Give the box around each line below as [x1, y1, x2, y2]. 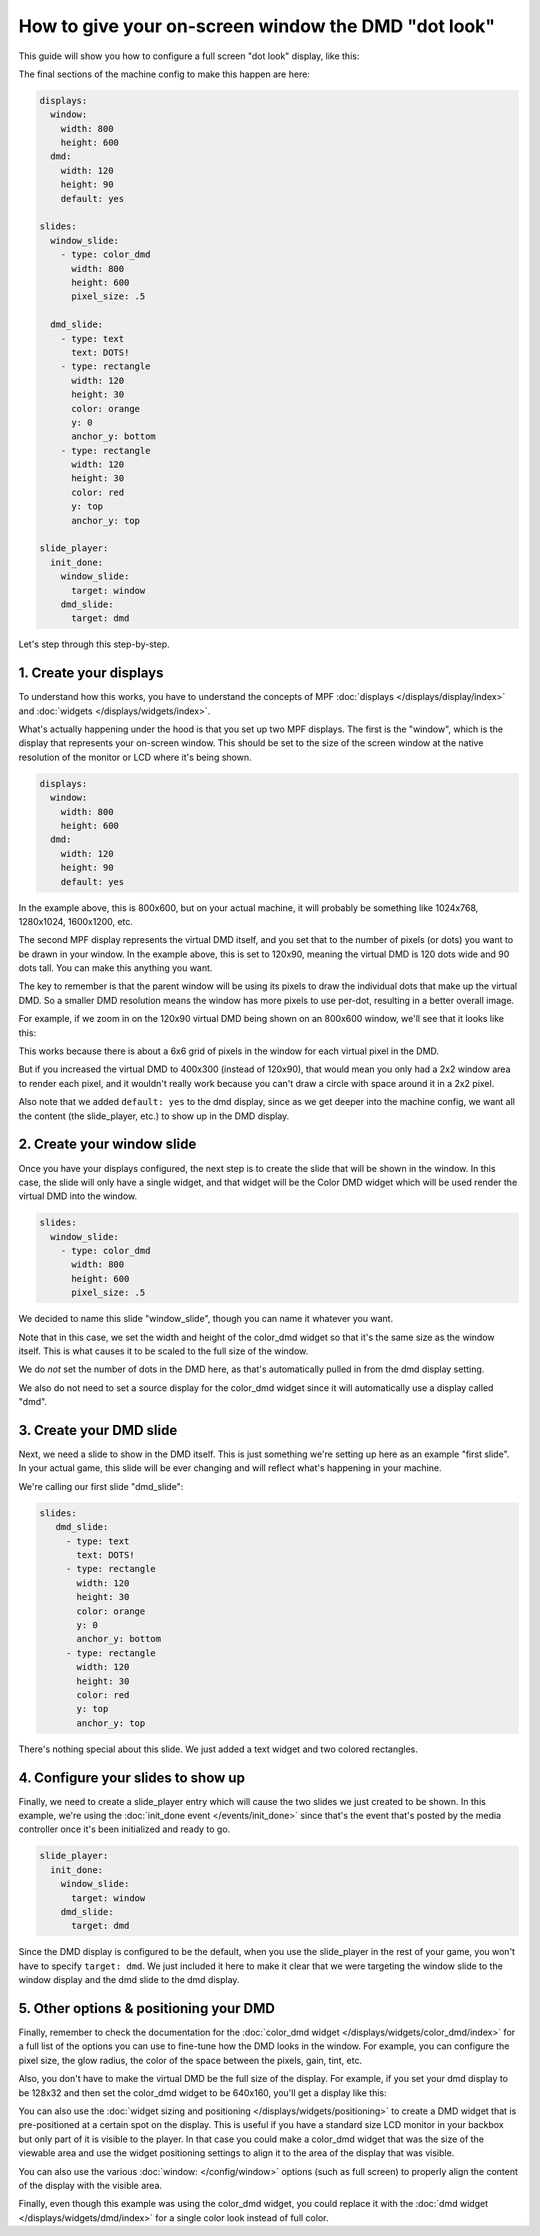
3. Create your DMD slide [18, 1421, 178, 1439]
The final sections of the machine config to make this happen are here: [18, 68, 310, 80]
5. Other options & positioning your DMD [18, 2000, 275, 2017]
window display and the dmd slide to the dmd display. [18, 1974, 240, 1986]
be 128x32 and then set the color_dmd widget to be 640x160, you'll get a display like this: [18, 2086, 387, 2099]
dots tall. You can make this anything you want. [18, 962, 213, 974]
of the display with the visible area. [18, 2179, 163, 2191]
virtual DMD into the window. [18, 1190, 138, 1202]
